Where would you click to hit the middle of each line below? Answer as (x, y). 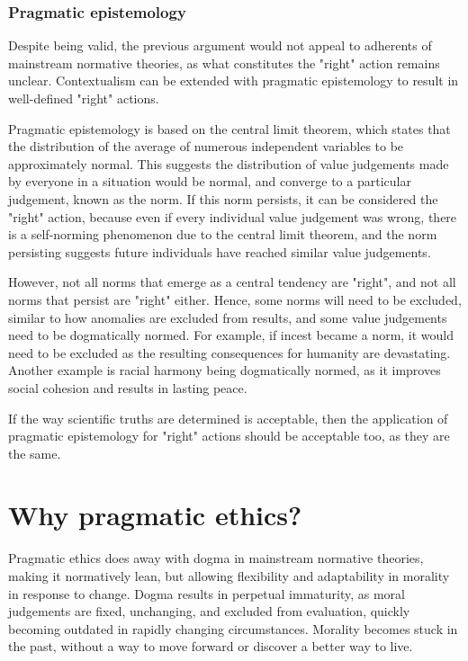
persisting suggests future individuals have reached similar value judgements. (220, 251)
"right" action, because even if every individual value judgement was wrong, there (233, 216)
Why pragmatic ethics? (155, 515)
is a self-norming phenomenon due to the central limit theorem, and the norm (223, 234)
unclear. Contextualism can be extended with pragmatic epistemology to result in (234, 80)
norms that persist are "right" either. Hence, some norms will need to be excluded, (235, 299)
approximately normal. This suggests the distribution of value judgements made (229, 163)
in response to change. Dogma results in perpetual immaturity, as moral (207, 593)
